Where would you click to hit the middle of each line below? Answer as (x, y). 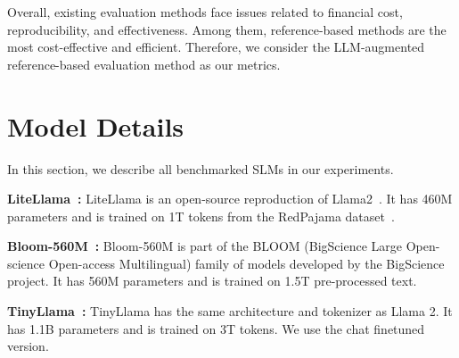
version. (28, 346)
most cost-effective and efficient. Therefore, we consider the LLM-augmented (216, 47)
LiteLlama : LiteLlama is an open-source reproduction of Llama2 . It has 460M (230, 199)
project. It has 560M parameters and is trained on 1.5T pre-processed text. (212, 281)
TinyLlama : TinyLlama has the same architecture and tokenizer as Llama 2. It (230, 311)
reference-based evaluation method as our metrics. (144, 64)
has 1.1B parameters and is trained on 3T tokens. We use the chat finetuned (216, 328)
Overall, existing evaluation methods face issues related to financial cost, (205, 12)
